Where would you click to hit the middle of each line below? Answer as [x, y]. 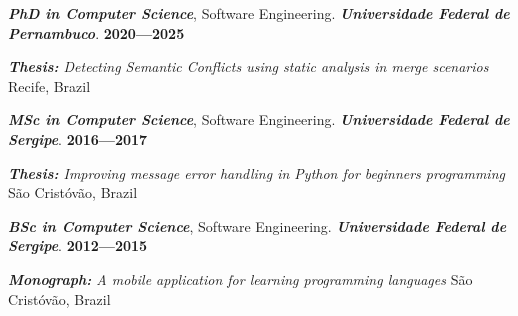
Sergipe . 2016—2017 [78, 138]
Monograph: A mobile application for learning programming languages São [240, 278]
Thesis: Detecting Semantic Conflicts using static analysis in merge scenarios [248, 66]
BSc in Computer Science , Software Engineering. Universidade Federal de [257, 225]
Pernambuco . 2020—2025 [96, 32]
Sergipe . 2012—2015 [78, 245]
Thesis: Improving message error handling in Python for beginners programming [256, 172]
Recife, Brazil [49, 85]
